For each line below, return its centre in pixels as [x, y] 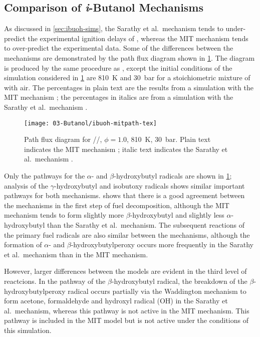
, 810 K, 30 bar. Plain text [169, 139]
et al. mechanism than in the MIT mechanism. [76, 254]
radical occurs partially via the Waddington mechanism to [157, 291]
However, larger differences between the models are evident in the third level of [125, 271]
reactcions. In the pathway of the [55, 281]
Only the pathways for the [45, 175]
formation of [23, 244]
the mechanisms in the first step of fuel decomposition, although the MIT [117, 205]
